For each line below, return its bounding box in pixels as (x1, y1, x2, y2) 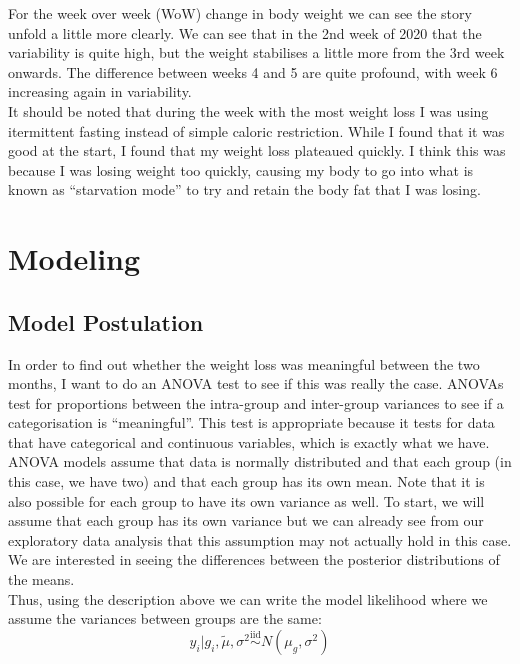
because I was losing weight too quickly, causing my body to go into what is (8, 159, 474, 180)
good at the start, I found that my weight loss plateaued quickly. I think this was (8, 140, 506, 161)
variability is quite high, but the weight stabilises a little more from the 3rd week (8, 42, 505, 63)
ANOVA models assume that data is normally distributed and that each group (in (8, 451, 512, 472)
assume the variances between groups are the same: (8, 608, 322, 629)
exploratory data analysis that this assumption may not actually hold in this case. (8, 529, 512, 550)
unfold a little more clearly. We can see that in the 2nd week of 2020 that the (8, 22, 482, 43)
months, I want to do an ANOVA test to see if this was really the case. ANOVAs (8, 373, 504, 394)
